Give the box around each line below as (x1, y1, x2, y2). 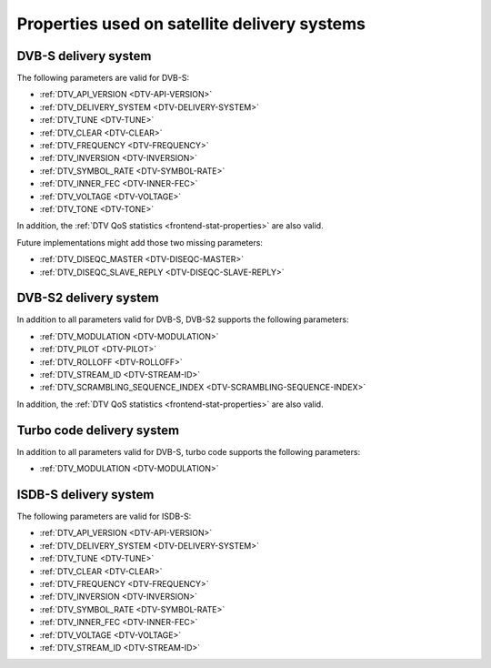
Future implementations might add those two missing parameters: (16, 237, 264, 248)
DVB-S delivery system (16, 48, 152, 64)
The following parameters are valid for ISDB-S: (16, 511, 192, 521)
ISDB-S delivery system (16, 487, 155, 502)
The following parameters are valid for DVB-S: (16, 73, 190, 84)
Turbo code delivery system (16, 422, 180, 438)
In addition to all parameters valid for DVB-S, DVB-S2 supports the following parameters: (16, 314, 349, 325)
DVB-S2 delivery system (16, 290, 159, 306)
